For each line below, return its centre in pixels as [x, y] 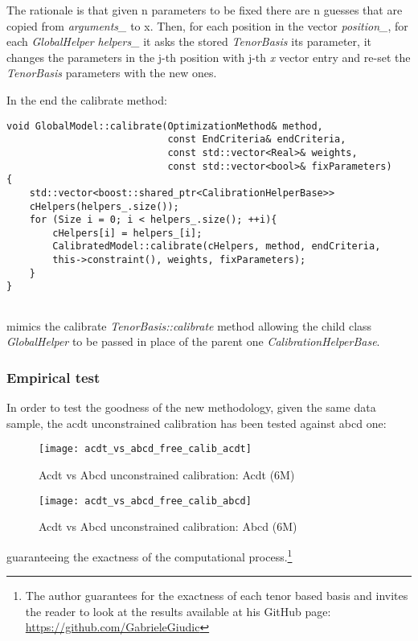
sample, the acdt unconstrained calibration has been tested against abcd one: [197, 423]
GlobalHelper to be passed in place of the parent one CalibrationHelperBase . [193, 341]
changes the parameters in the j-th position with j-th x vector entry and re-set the [209, 57]
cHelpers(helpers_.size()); [104, 206]
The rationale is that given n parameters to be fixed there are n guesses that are [205, 10]
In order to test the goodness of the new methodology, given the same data [191, 407]
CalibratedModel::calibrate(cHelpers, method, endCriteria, [217, 247]
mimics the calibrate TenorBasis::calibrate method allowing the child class [189, 325]
